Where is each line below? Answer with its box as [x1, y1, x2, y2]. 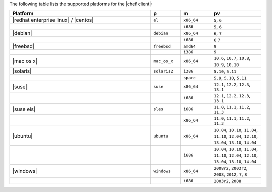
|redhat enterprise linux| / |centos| [12, 17, 94, 24]
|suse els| [12, 106, 36, 113]
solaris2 [153, 68, 173, 74]
